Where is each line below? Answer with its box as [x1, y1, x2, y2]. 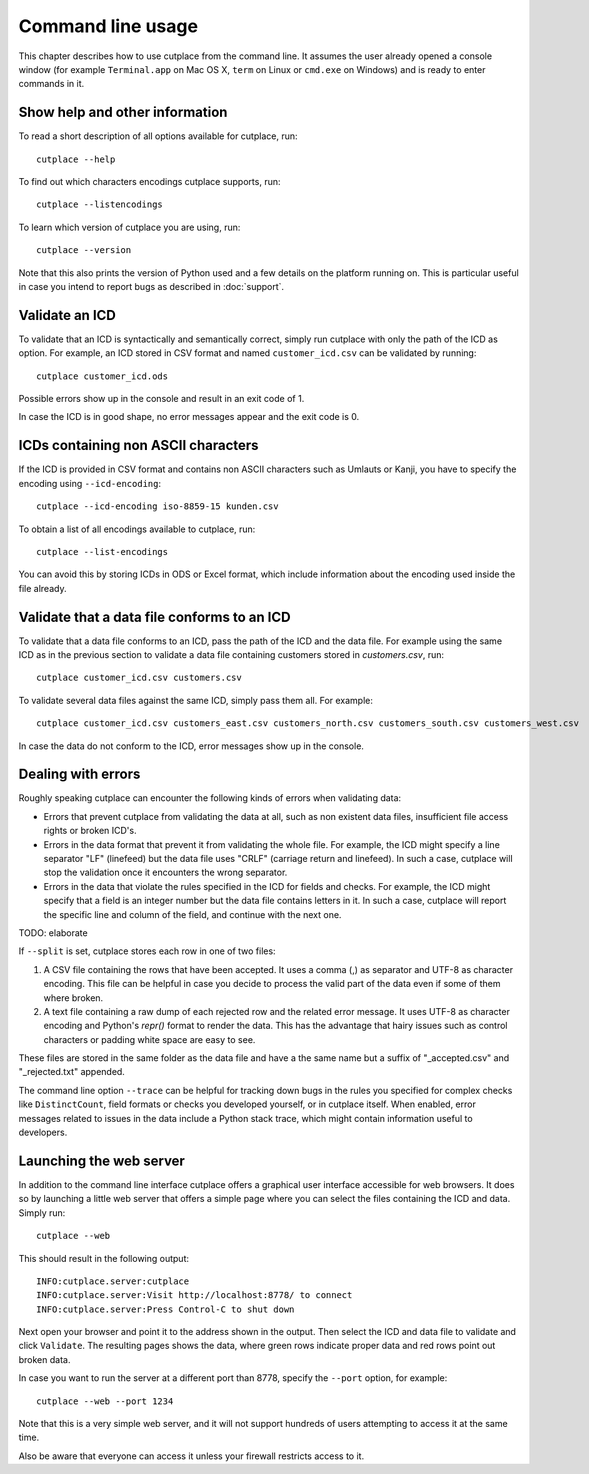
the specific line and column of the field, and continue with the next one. [43, 908, 342, 920]
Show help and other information [18, 104, 228, 121]
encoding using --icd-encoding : [18, 477, 162, 489]
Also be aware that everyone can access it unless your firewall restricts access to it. [18, 1450, 365, 1462]
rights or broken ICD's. [43, 825, 137, 837]
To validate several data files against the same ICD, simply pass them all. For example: [18, 694, 374, 706]
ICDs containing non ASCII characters [18, 437, 259, 454]
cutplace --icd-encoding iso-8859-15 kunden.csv [36, 501, 279, 512]
